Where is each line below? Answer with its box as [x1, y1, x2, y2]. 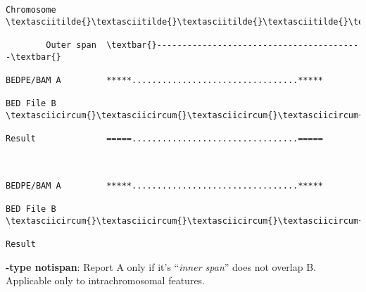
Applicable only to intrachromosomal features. [6, 273, 206, 288]
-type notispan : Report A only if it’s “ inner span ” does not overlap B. [6, 259, 316, 274]
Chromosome [6, 5, 56, 15]
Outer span [46, 39, 96, 50]
